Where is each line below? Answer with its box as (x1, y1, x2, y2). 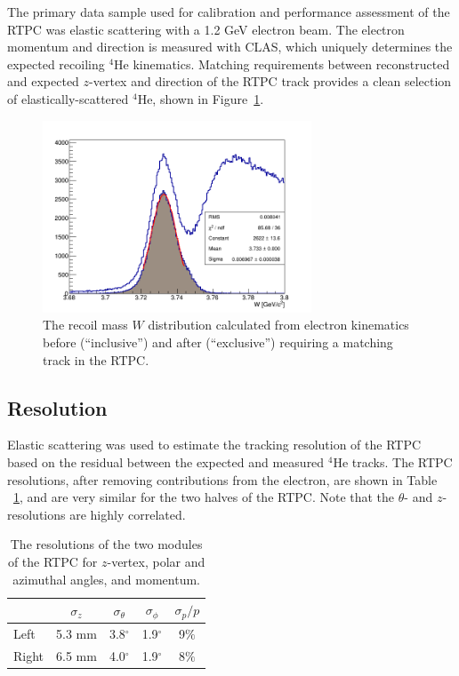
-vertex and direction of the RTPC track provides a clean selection (89, 72, 452, 91)
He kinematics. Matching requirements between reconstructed (114, 54, 450, 73)
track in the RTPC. (43, 350, 149, 369)
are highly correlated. (69, 505, 186, 523)
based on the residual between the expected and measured (7, 453, 325, 472)
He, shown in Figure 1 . (137, 89, 264, 107)
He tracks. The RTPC (333, 453, 453, 472)
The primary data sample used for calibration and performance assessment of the (7, 3, 450, 20)
